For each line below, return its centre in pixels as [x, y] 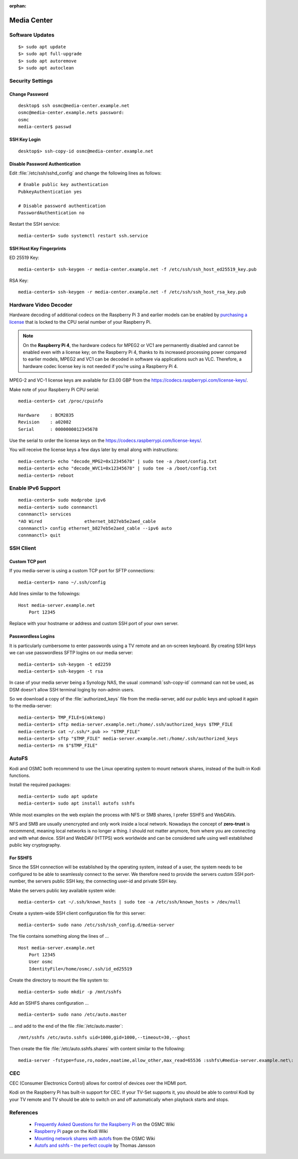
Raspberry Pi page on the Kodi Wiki [71, 1131]
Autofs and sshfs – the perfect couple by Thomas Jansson [95, 1145]
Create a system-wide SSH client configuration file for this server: [77, 913]
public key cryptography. [35, 845]
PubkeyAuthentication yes [50, 192]
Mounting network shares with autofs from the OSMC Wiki [95, 1138]
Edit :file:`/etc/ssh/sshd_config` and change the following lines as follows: [85, 173]
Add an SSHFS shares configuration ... [49, 1003]
